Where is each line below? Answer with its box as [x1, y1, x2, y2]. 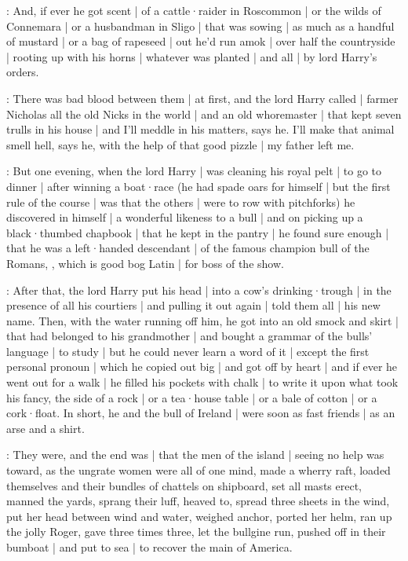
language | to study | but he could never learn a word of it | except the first [6, 343, 370, 359]
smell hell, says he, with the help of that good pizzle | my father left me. [6, 136, 355, 152]
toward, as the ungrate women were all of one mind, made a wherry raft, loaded [6, 462, 391, 478]
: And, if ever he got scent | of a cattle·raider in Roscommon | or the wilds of [6, 2, 381, 18]
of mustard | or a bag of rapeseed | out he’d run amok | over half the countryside [6, 33, 395, 49]
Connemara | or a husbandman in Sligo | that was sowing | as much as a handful [6, 17, 395, 34]
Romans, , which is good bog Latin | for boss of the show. [6, 255, 284, 271]
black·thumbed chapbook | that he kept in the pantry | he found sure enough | [6, 224, 389, 240]
